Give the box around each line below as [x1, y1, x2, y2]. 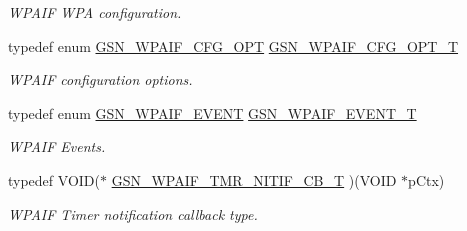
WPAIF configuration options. [8, 69, 193, 90]
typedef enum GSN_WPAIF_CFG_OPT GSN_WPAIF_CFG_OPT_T [8, 35, 459, 56]
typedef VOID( [8, 169, 100, 190]
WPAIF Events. [8, 136, 106, 157]
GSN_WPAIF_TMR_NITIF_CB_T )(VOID [111, 169, 397, 190]
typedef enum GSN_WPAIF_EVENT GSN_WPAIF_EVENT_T [8, 102, 417, 123]
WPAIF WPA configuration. [8, 2, 182, 22]
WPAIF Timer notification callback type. [8, 203, 258, 224]
